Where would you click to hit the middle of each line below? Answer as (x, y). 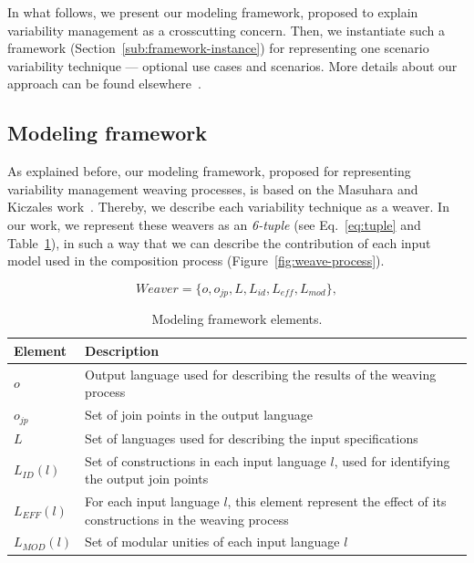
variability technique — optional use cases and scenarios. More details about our (232, 65)
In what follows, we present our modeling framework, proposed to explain (213, 12)
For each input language (152, 501)
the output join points (147, 479)
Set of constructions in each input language (206, 460)
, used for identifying (392, 460)
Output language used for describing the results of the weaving (261, 374)
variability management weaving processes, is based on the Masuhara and (213, 188)
